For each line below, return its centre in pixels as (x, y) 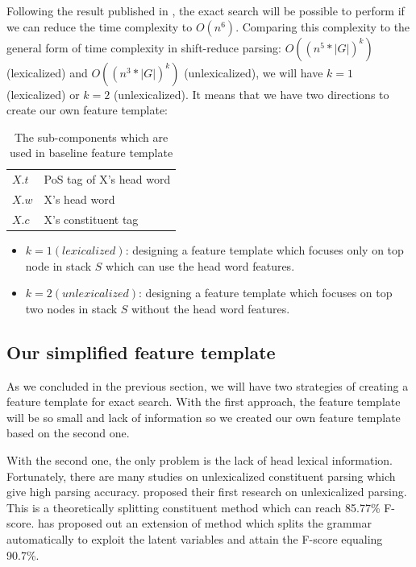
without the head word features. (211, 308)
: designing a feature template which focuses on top (266, 293)
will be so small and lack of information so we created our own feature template (204, 417)
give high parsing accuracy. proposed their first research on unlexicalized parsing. (207, 492)
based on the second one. (68, 433)
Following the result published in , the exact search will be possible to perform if (206, 10)
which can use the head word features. (200, 265)
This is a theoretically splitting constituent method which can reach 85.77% (193, 507)
